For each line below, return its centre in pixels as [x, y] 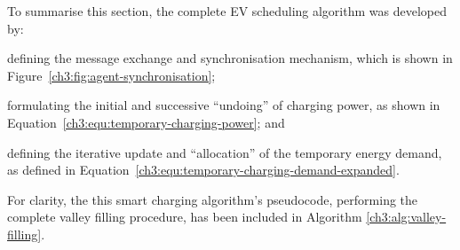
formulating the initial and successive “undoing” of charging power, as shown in [224, 105]
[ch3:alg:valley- [406, 217]
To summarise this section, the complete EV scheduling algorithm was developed [227, 11]
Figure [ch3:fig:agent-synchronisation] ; [111, 75]
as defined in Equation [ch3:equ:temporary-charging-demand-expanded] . [203, 170]
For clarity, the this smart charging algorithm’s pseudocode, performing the [213, 199]
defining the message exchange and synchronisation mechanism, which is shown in [230, 58]
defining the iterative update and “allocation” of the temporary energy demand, [225, 152]
